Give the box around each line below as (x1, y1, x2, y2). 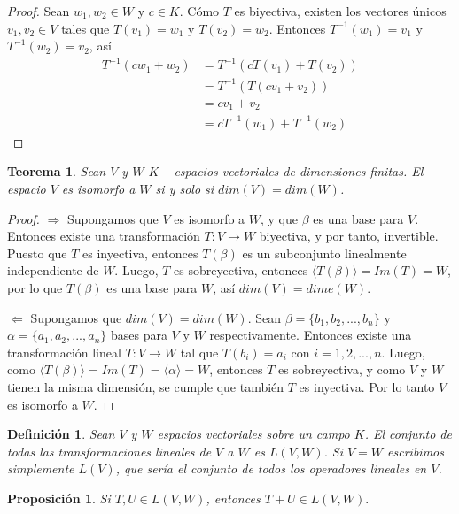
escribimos (387, 441, 444, 460)
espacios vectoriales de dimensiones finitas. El (174, 162, 424, 180)
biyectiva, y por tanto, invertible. (259, 226, 439, 245)
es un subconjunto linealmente (242, 243, 407, 262)
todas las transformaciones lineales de (7, 441, 212, 460)
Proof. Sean (7, 2, 70, 19)
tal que (180, 342, 219, 361)
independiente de (7, 261, 99, 280)
